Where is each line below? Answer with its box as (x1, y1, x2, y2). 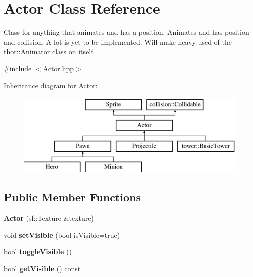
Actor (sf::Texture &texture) (4, 213, 94, 223)
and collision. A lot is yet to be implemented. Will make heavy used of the (4, 36, 232, 47)
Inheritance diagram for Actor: (4, 80, 98, 90)
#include (4, 63, 32, 73)
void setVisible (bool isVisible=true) (4, 229, 120, 240)
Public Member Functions (4, 189, 141, 205)
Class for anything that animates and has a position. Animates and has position (4, 27, 249, 37)
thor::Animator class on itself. (4, 46, 95, 57)
